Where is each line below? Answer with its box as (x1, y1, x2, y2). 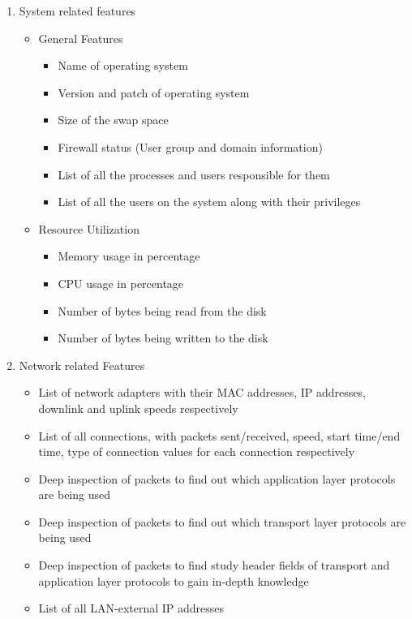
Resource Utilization (38, 220, 139, 237)
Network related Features (19, 356, 145, 373)
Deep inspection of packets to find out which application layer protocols (38, 470, 396, 487)
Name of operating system (58, 57, 188, 74)
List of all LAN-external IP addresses (38, 600, 225, 617)
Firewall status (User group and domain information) (58, 138, 323, 155)
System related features (19, 2, 136, 19)
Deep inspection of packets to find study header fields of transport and (38, 557, 390, 574)
